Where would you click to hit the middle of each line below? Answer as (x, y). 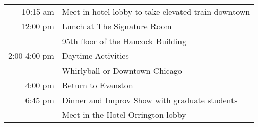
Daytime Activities (95, 56)
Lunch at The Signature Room (117, 26)
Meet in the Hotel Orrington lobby (124, 115)
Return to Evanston (97, 85)
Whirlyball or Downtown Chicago (122, 70)
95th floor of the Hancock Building (124, 41)
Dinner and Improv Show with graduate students (150, 100)
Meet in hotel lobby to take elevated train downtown (156, 11)
